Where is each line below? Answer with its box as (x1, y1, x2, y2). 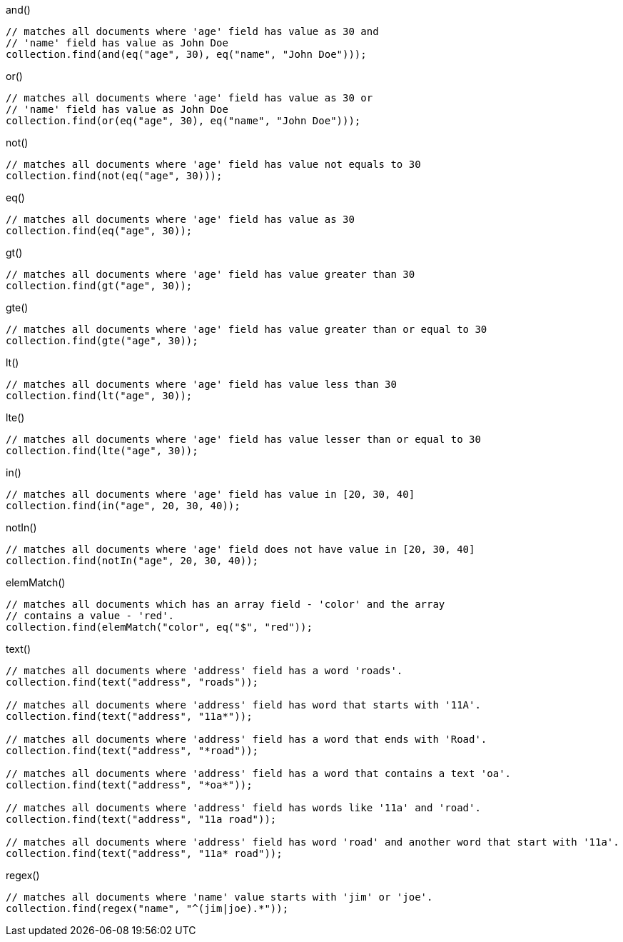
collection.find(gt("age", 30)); (6, 280, 193, 291)
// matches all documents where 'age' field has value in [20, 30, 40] (6, 488, 415, 500)
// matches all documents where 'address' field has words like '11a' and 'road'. (6, 802, 481, 813)
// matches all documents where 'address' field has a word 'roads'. (6, 665, 403, 676)
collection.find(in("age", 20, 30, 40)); (6, 500, 240, 511)
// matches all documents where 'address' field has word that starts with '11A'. (6, 699, 481, 711)
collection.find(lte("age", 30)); (6, 445, 198, 456)
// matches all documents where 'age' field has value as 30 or (6, 92, 373, 104)
